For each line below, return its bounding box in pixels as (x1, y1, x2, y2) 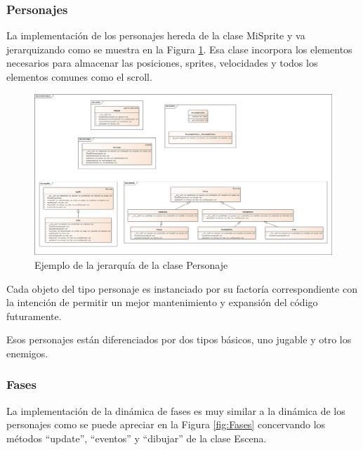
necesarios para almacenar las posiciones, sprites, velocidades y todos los (6, 55, 318, 70)
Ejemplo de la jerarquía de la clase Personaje (34, 257, 228, 272)
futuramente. (6, 308, 62, 323)
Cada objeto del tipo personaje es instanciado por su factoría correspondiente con (6, 281, 357, 296)
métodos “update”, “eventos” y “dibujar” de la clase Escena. (6, 430, 267, 445)
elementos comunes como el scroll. (6, 70, 152, 84)
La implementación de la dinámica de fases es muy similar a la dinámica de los (6, 403, 345, 418)
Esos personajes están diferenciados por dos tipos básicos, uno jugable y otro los (6, 332, 352, 347)
